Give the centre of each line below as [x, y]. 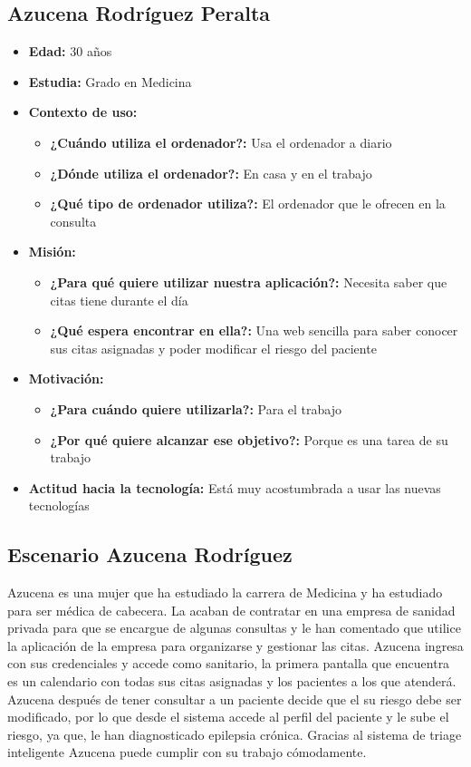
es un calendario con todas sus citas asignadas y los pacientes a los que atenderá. [232, 681]
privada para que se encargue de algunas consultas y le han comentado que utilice [234, 628]
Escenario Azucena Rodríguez [150, 554]
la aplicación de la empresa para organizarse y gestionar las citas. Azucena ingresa [235, 645]
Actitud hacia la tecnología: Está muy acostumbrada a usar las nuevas [235, 487]
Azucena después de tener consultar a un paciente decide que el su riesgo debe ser [235, 699]
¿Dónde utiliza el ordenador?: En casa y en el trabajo [211, 173]
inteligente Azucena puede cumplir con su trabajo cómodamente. [187, 752]
